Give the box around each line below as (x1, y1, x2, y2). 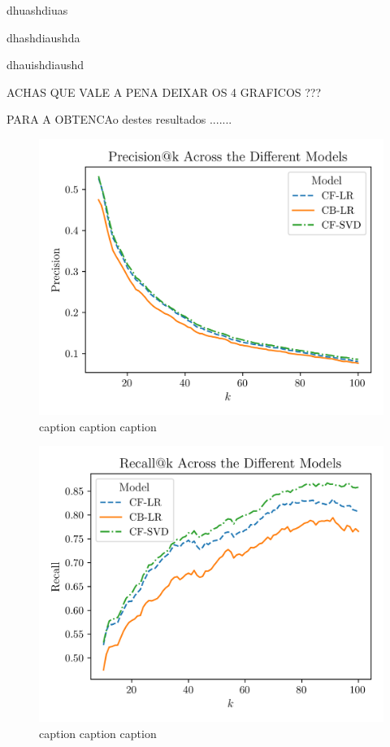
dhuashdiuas (6, 2, 68, 18)
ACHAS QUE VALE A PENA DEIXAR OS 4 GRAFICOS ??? (6, 83, 322, 100)
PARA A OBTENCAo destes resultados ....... (6, 111, 232, 128)
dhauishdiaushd (6, 56, 84, 73)
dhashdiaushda (6, 28, 80, 46)
